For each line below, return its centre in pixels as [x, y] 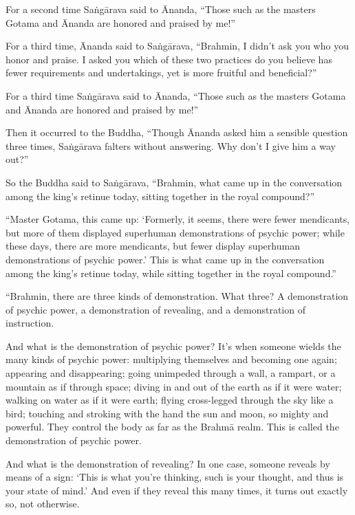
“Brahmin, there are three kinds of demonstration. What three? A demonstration [177, 296]
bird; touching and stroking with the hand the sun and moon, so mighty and [167, 413]
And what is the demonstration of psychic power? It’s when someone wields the [173, 346]
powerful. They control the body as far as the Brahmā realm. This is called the [172, 427]
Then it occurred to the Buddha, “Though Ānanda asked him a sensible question [177, 132]
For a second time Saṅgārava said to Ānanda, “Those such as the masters [161, 9]
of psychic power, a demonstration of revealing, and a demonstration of [155, 309]
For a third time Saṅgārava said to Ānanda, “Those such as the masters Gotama [176, 95]
